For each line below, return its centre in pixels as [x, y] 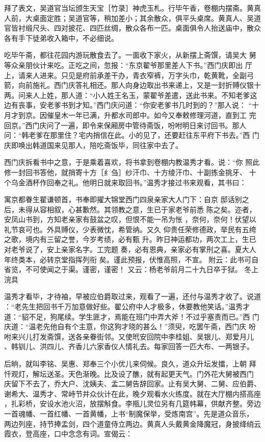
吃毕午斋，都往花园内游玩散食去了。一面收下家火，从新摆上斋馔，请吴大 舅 [130, 55]
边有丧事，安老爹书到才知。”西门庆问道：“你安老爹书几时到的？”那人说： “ [128, 105]
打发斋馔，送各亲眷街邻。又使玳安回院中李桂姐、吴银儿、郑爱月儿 [143, 336]
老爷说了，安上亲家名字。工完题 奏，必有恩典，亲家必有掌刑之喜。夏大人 [134, 249]
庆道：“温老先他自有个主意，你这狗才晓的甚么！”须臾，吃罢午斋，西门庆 [125, 326]
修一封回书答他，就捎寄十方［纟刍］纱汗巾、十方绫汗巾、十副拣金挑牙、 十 [130, 172]
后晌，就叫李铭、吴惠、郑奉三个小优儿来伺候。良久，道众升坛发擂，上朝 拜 [130, 363]
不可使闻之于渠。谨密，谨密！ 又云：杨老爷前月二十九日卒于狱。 [134, 269]
